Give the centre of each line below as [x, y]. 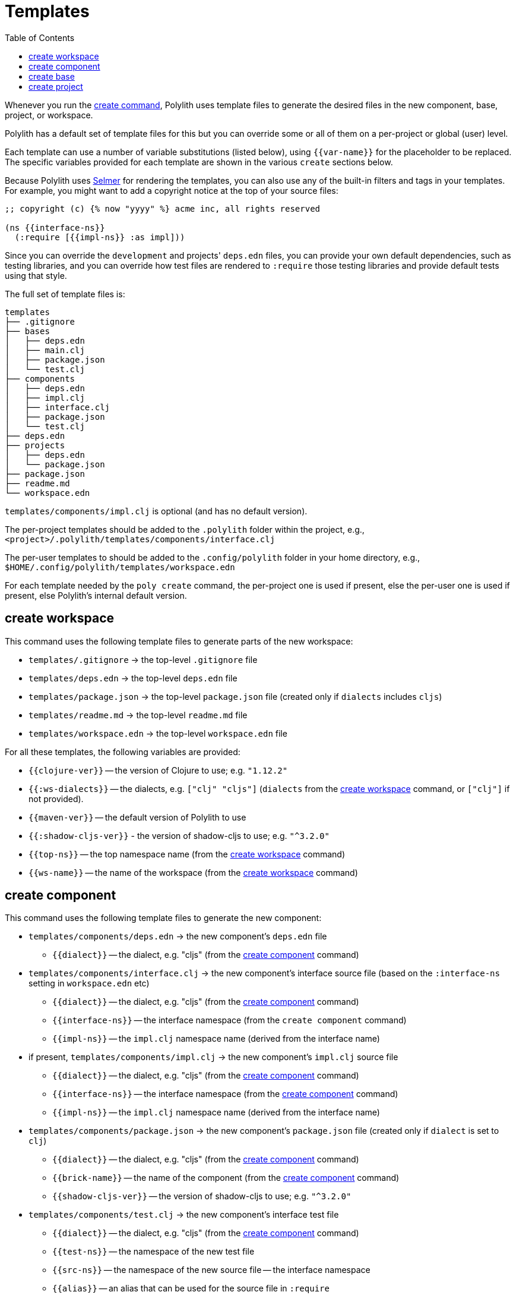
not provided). [56, 799]
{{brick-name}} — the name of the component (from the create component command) [226, 1178]
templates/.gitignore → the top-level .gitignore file [143, 659]
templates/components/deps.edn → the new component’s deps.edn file [178, 936]
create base [52, 76]
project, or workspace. [49, 115]
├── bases [27, 331]
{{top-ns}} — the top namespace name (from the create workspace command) [187, 854]
